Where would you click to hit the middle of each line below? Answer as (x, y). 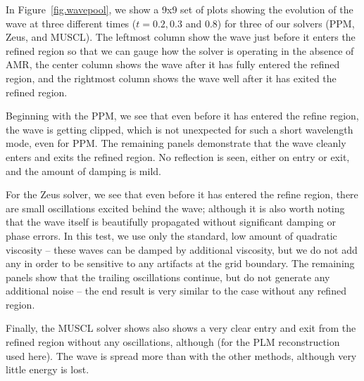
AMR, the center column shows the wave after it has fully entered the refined (173, 64)
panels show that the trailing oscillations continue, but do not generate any (168, 277)
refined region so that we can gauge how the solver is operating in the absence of (180, 50)
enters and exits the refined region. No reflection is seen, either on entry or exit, (178, 156)
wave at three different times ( (71, 23)
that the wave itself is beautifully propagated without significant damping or (171, 222)
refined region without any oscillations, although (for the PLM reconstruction (173, 342)
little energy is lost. (48, 369)
